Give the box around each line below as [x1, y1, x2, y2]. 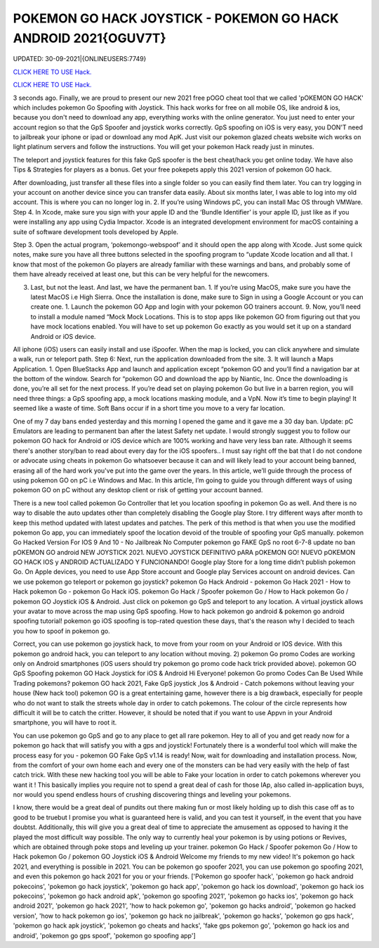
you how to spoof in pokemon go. [13, 627, 110, 635]
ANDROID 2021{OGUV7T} [13, 30, 166, 46]
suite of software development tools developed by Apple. [13, 227, 179, 236]
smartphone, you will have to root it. [13, 718, 117, 727]
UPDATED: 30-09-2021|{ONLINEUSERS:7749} [13, 55, 147, 63]
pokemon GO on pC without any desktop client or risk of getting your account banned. [13, 486, 263, 494]
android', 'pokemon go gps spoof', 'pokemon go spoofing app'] [13, 931, 196, 940]
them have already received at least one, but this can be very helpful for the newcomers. [13, 270, 270, 278]
